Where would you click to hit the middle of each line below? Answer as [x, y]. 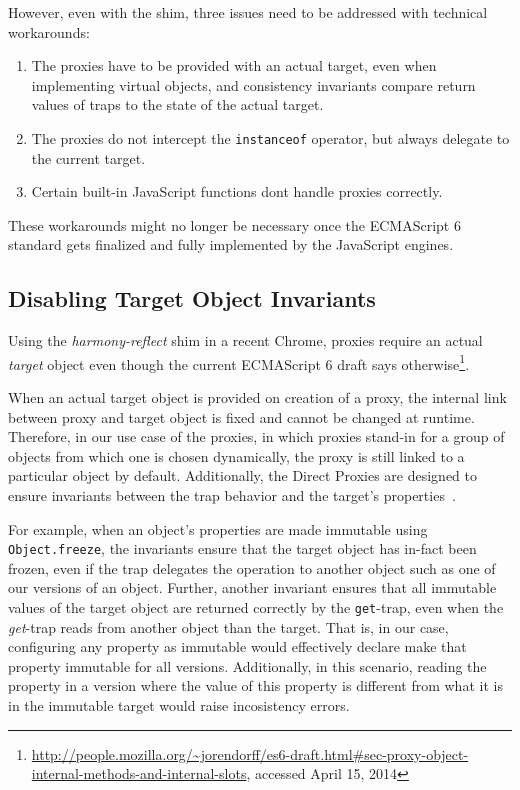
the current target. [88, 157]
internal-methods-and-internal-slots [139, 773]
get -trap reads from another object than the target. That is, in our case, [228, 626]
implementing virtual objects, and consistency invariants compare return [253, 84]
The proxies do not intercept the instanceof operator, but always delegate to [270, 137]
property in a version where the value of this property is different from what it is [255, 685]
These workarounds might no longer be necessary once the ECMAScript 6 [234, 224]
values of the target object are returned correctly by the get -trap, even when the [256, 607]
